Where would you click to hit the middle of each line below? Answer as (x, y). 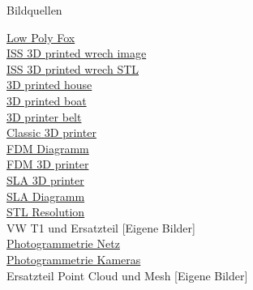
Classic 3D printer (51, 132)
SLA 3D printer (45, 179)
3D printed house (49, 85)
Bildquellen (34, 10)
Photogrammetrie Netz (63, 243)
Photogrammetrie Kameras (74, 259)
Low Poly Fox (41, 37)
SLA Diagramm (46, 196)
